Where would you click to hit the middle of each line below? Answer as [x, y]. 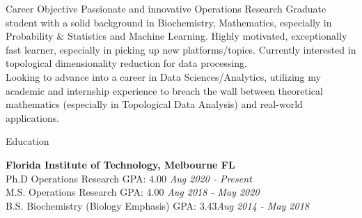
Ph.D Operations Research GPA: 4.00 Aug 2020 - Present [129, 178]
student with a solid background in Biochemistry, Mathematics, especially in [169, 22]
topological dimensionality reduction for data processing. [126, 63]
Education [27, 141]
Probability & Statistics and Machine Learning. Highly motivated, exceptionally [176, 36]
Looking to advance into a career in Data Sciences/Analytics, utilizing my [163, 76]
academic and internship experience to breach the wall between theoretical [164, 90]
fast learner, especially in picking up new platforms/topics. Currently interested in [181, 49]
